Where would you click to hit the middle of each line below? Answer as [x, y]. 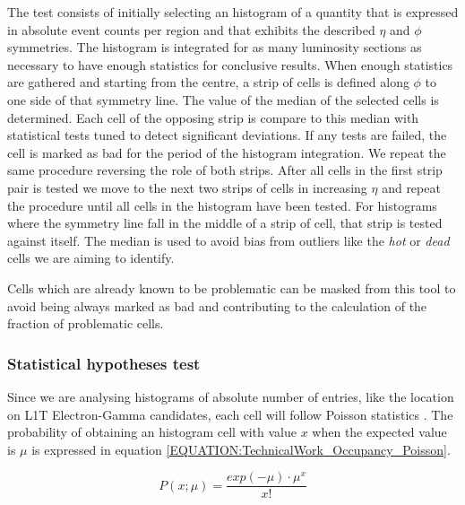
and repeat [411, 187]
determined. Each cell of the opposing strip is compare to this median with [213, 117]
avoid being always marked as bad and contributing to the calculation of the [217, 305]
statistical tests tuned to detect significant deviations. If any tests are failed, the [227, 135]
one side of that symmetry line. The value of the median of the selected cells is [223, 99]
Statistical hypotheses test [104, 363]
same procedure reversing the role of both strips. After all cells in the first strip [225, 170]
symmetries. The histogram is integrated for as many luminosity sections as [215, 47]
